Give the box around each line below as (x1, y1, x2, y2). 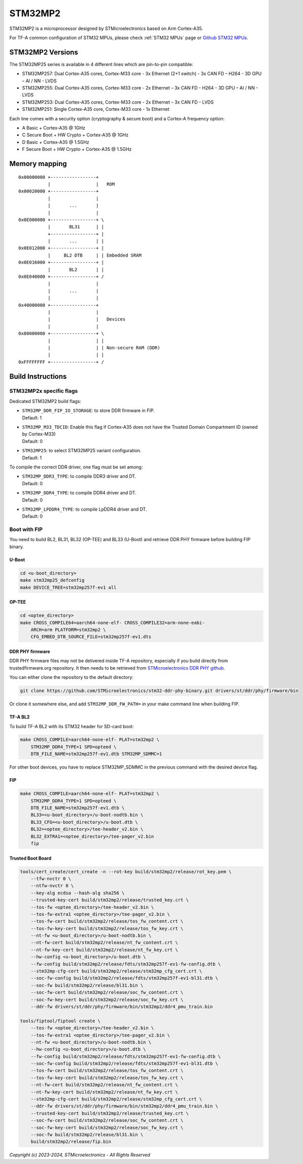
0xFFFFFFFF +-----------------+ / (18, 359, 104, 365)
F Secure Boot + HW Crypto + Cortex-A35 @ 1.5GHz (22, 146, 132, 152)
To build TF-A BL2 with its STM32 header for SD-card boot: (9, 723, 134, 729)
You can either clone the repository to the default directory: (9, 674, 134, 680)
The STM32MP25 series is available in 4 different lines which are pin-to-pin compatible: (9, 61, 193, 67)
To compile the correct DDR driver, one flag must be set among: (9, 464, 143, 470)
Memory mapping (9, 159, 67, 168)
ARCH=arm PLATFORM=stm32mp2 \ (30, 626, 106, 633)
